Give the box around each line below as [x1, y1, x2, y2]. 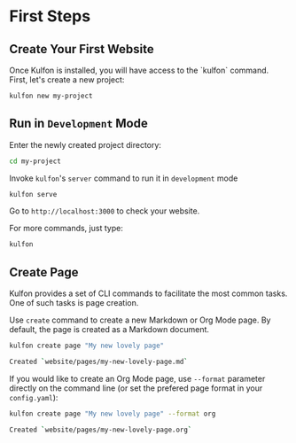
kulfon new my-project [9, 91, 93, 100]
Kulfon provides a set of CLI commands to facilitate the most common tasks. [9, 288, 288, 299]
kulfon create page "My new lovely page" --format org [9, 409, 216, 418]
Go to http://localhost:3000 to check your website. [9, 206, 200, 216]
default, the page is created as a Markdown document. [9, 324, 210, 335]
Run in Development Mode [9, 116, 148, 131]
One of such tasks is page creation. [9, 298, 139, 308]
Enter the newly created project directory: [9, 139, 162, 150]
